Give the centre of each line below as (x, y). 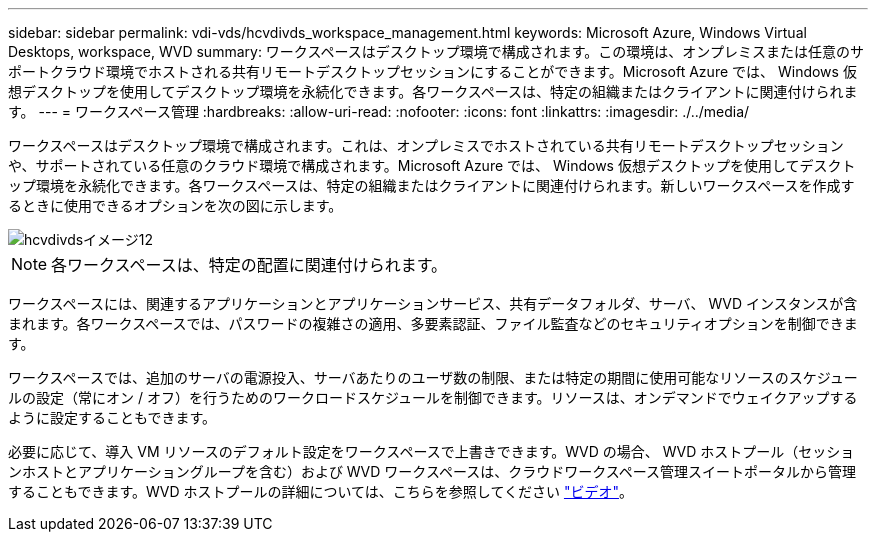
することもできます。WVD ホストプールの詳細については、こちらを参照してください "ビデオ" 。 (320, 491)
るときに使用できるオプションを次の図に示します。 (175, 205)
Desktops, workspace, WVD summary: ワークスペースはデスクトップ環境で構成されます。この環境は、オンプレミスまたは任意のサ (436, 51)
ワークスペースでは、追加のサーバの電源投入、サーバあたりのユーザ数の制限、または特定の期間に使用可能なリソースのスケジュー (433, 377)
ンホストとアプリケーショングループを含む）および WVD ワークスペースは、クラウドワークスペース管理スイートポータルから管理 (432, 471)
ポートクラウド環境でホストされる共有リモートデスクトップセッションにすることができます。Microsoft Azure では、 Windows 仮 (432, 71)
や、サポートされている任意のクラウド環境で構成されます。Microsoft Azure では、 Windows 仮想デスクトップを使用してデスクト (432, 165)
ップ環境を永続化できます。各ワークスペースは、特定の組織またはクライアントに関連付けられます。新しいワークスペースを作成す (431, 185)
